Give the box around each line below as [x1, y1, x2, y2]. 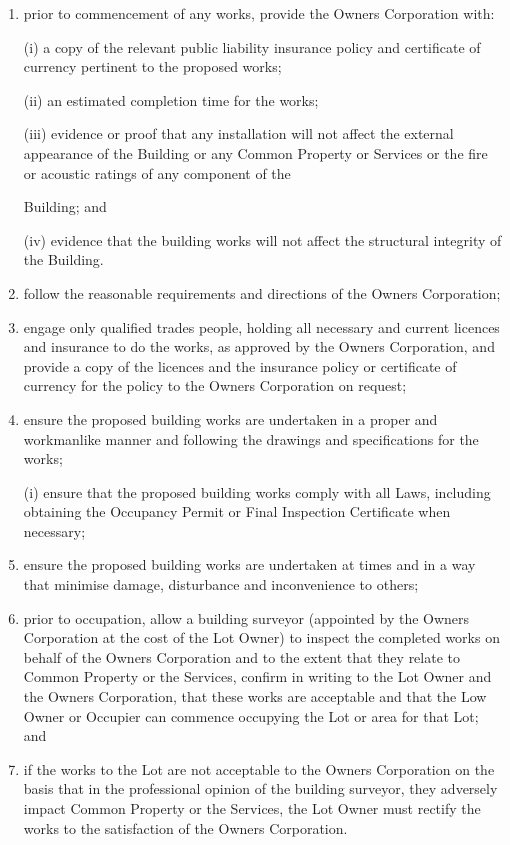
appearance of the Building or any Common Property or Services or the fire [23, 142, 488, 163]
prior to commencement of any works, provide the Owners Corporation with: [23, 3, 495, 23]
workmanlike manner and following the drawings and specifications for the [23, 428, 479, 449]
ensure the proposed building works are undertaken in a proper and [23, 408, 438, 429]
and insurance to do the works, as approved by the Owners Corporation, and [23, 336, 495, 357]
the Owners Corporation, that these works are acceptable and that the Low [23, 686, 487, 707]
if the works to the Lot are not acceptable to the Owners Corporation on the [23, 758, 495, 779]
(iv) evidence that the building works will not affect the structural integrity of [23, 229, 502, 250]
